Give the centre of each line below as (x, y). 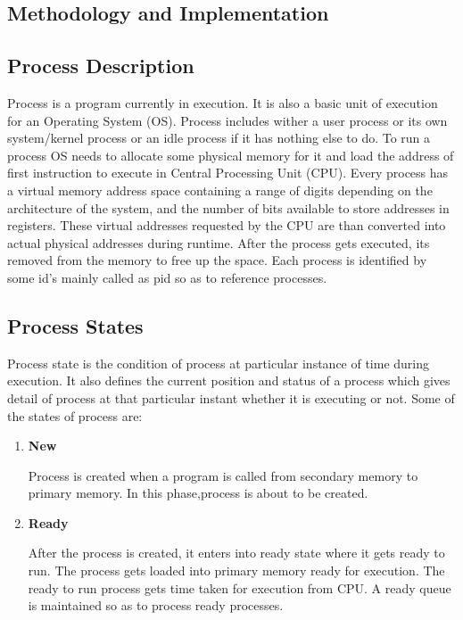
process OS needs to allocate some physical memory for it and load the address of (231, 155)
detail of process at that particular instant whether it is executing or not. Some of (231, 397)
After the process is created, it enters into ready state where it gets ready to (236, 553)
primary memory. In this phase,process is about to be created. (198, 493)
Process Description (101, 66)
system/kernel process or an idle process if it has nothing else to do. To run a (219, 138)
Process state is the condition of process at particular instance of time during (219, 363)
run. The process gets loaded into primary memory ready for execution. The (236, 570)
